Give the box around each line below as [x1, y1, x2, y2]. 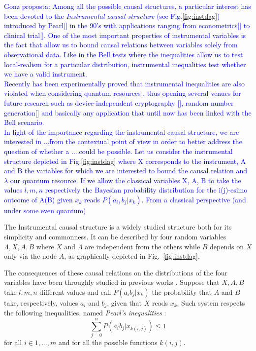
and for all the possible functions [58, 337, 158, 348]
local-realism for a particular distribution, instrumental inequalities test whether [4, 59, 246, 69]
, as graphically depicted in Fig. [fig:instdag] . [64, 251, 200, 261]
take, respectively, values [4, 298, 78, 308]
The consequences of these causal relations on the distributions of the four [4, 267, 228, 277]
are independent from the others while [85, 241, 200, 251]
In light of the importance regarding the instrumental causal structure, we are [4, 126, 239, 137]
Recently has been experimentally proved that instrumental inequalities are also [4, 78, 245, 88]
